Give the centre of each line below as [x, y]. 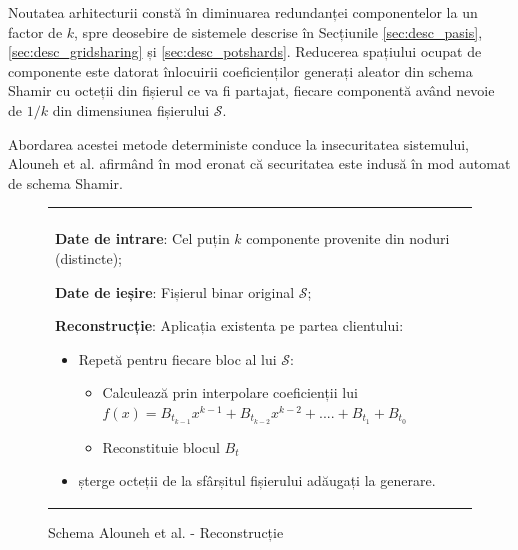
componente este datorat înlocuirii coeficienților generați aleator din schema [240, 70]
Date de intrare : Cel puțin [142, 238]
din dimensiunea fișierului [131, 109]
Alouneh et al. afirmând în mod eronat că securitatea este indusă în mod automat [259, 163]
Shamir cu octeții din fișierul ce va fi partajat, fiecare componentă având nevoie [251, 90]
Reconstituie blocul [161, 446]
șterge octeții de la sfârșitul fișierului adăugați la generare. [257, 480]
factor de [35, 31]
